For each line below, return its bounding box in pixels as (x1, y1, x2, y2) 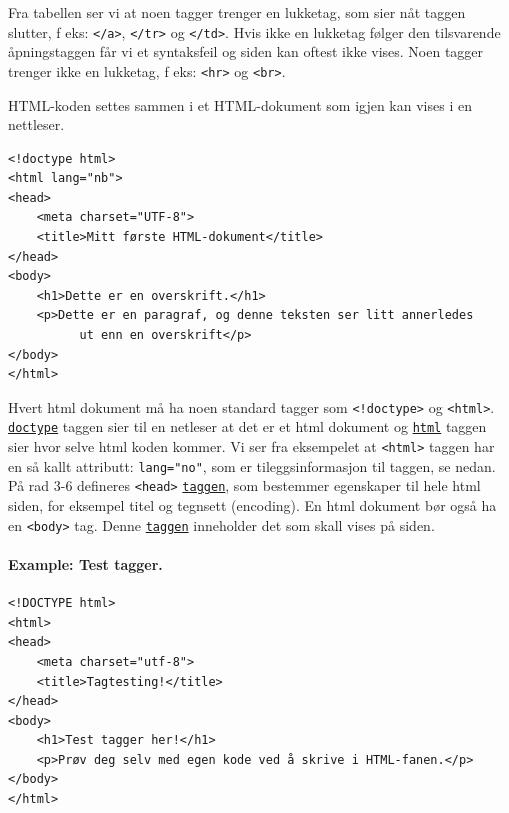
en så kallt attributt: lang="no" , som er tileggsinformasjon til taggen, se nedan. (8, 455, 496, 476)
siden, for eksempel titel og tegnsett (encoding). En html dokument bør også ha (8, 495, 497, 516)
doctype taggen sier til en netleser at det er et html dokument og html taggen (8, 416, 487, 437)
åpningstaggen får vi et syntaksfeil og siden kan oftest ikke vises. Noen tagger (8, 41, 484, 62)
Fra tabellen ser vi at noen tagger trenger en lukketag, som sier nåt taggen (8, 2, 466, 22)
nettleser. (8, 114, 65, 135)
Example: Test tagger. (8, 553, 163, 574)
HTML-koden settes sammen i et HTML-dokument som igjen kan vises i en (8, 94, 472, 115)
